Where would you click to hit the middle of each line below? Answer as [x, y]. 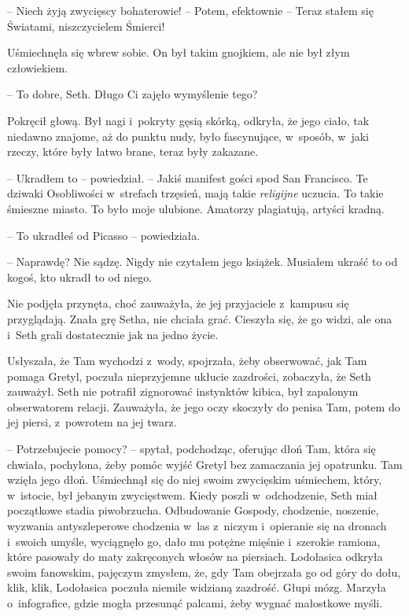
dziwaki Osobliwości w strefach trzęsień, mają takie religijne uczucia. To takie [195, 193]
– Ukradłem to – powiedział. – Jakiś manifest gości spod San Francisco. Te [188, 177]
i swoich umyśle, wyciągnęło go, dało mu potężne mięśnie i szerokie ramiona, [194, 541]
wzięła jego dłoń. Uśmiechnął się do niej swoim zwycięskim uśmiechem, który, [195, 480]
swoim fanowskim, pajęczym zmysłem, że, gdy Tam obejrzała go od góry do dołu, [204, 572]
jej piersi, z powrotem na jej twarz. [92, 422]
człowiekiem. [38, 67]
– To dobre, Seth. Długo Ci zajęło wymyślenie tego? [133, 94]
